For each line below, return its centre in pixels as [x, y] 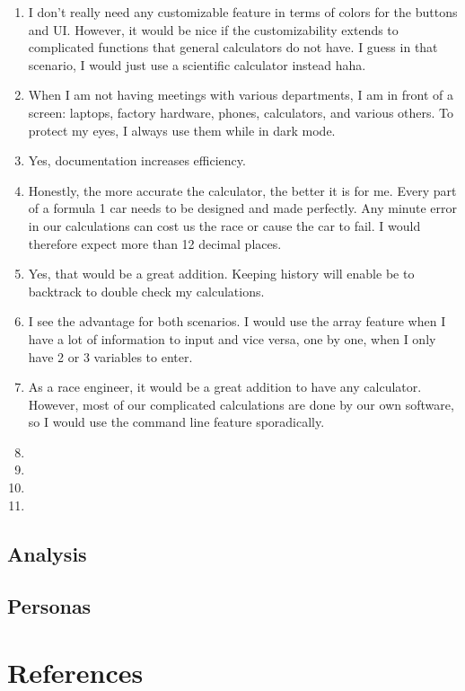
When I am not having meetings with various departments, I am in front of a [241, 95]
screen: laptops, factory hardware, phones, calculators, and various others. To [241, 112]
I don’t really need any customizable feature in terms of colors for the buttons [243, 12]
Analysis [47, 553]
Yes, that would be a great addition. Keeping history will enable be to [221, 274]
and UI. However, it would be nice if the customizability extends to [213, 29]
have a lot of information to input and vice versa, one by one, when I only [232, 338]
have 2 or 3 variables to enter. [110, 356]
